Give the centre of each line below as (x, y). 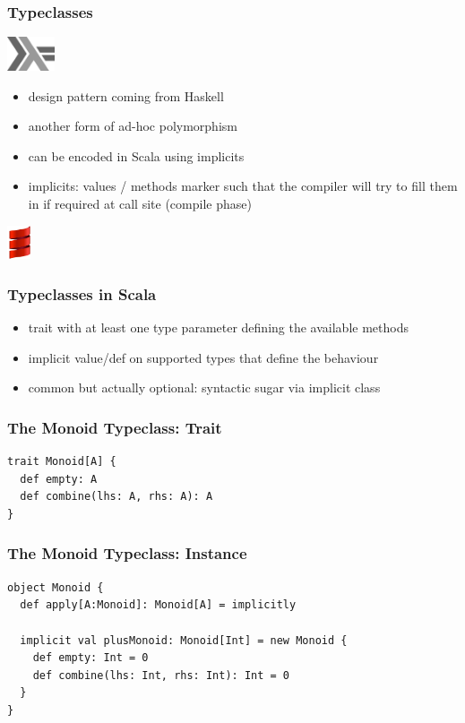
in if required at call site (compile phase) (140, 203)
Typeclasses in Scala (82, 293)
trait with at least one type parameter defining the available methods (218, 327)
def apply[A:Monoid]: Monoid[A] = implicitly (158, 605)
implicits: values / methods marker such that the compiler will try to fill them (243, 186)
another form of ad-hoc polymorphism (133, 126)
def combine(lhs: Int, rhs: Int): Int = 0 (161, 675)
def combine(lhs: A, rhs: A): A (116, 497)
